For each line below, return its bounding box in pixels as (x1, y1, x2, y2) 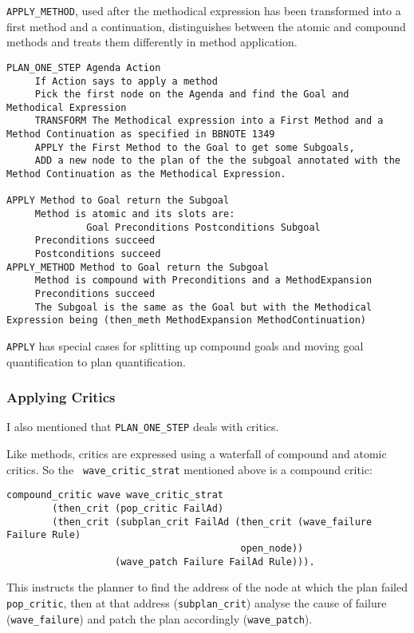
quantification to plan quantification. (6, 353, 186, 370)
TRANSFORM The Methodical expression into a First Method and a (34, 115, 384, 127)
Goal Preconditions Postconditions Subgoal (86, 221, 321, 233)
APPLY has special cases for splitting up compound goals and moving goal (6, 337, 364, 354)
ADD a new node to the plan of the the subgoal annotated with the (34, 155, 400, 167)
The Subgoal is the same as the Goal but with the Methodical (34, 301, 373, 313)
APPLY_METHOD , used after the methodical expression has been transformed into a (6, 2, 401, 18)
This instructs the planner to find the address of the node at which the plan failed (6, 579, 408, 595)
